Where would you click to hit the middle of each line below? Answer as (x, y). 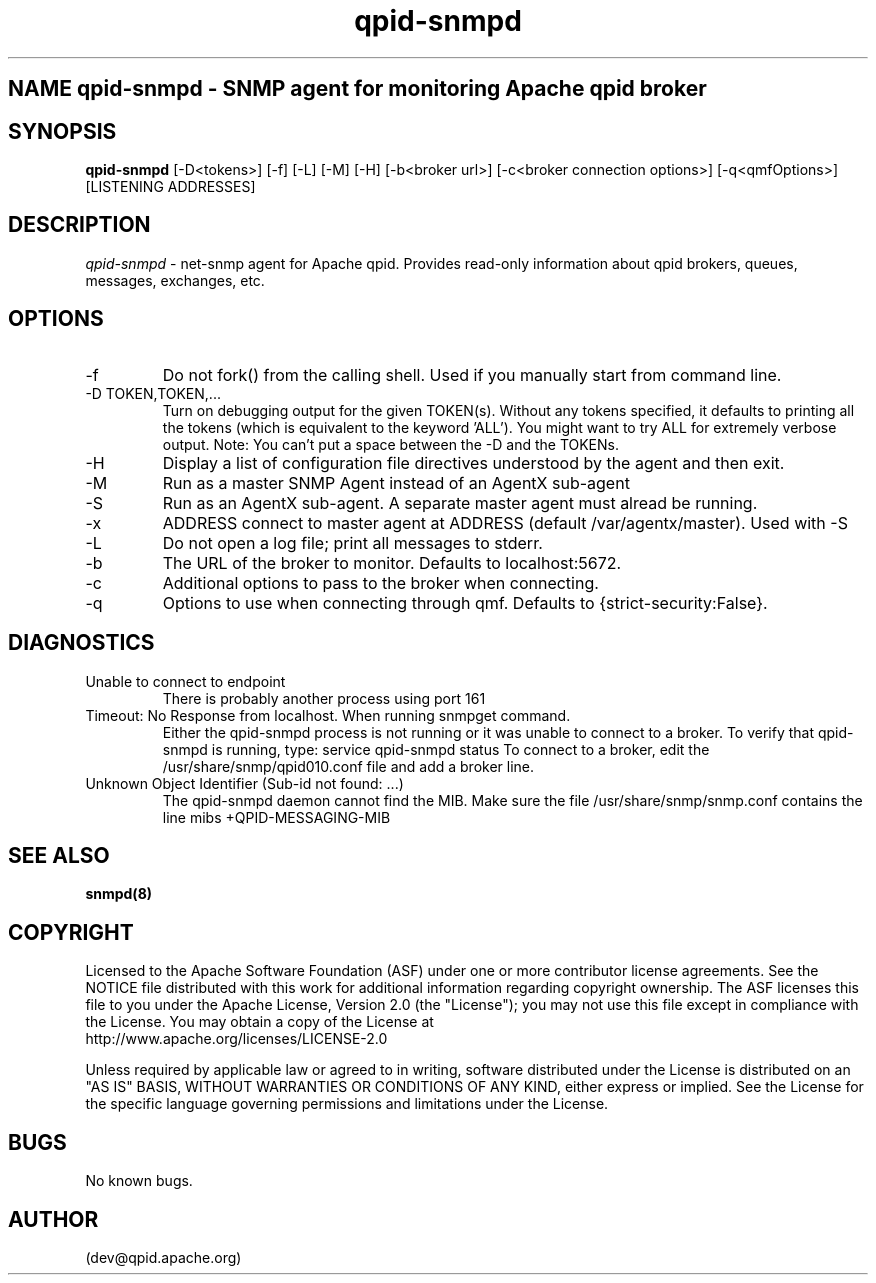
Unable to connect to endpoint (185, 681)
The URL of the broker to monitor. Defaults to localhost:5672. (392, 562)
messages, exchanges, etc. (175, 280)
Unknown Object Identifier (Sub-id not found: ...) (244, 783)
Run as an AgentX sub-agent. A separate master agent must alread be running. (460, 502)
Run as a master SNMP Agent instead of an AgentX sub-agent (396, 482)
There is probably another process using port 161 (324, 698)
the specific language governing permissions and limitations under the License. (347, 1104)
